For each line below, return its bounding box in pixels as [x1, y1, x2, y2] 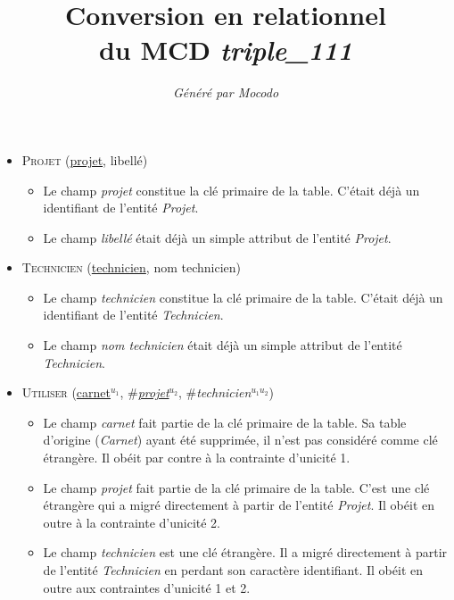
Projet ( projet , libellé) [21, 150, 148, 169]
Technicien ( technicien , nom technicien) [21, 258, 242, 277]
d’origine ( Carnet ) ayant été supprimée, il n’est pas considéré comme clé [43, 430, 438, 449]
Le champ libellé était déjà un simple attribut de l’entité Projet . [43, 228, 392, 246]
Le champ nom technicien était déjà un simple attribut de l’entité [43, 336, 402, 354]
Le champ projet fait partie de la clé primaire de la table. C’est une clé [43, 478, 430, 496]
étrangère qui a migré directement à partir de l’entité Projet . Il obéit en [43, 496, 434, 514]
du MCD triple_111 [98, 31, 353, 69]
